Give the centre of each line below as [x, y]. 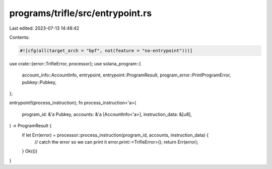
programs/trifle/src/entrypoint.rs [81, 13]
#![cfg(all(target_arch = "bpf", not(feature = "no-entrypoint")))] [106, 51]
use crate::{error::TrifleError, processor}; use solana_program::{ [75, 63]
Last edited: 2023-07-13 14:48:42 [44, 28]
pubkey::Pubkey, [39, 82]
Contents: [19, 37]
